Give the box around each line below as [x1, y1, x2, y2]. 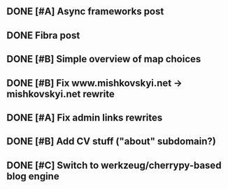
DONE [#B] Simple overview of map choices [6, 53, 201, 65]
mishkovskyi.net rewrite [6, 87, 115, 100]
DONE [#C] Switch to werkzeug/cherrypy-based [6, 159, 222, 171]
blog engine [6, 170, 60, 182]
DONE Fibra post [6, 29, 80, 41]
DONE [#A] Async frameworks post [6, 6, 164, 17]
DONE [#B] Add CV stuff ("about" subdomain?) [6, 136, 216, 148]
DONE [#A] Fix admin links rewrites [6, 111, 163, 123]
